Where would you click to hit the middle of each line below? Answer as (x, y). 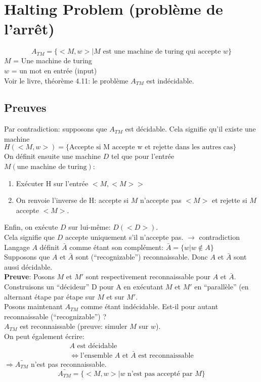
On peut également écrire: (44, 336)
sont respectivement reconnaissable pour (148, 277)
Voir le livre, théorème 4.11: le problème (66, 80)
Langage (17, 247)
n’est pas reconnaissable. (69, 364)
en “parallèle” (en (222, 287)
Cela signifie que (30, 237)
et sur (115, 296)
